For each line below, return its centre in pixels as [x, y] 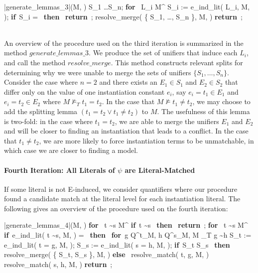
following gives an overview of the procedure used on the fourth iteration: [116, 208]
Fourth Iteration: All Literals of [60, 170]
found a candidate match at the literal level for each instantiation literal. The [122, 199]
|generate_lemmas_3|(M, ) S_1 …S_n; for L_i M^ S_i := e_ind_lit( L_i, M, [127, 6]
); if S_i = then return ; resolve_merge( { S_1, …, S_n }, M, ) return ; [123, 16]
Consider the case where [41, 82]
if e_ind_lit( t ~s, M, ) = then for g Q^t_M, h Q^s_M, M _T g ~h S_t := [128, 235]
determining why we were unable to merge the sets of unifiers [98, 72]
